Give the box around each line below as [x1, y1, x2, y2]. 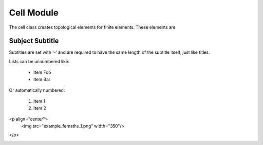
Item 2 [33, 105, 46, 111]
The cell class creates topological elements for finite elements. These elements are [9, 24, 176, 30]
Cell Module [9, 7, 58, 18]
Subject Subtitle [9, 37, 59, 45]
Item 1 [33, 98, 46, 104]
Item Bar [33, 76, 51, 82]
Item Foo [33, 69, 51, 75]
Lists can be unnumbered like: [9, 58, 70, 64]
